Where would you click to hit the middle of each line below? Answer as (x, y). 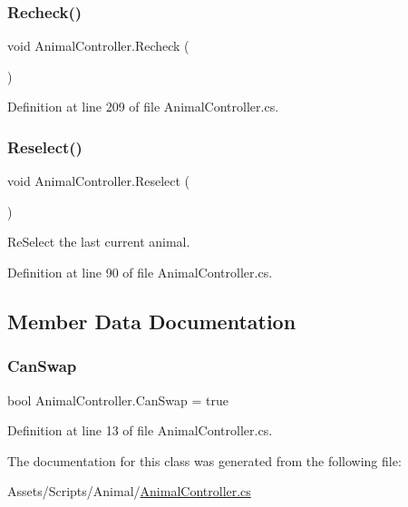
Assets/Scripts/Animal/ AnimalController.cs (129, 491)
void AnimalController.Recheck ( (98, 46)
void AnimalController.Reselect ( (99, 181)
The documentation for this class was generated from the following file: (204, 460)
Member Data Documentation (152, 321)
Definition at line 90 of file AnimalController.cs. (140, 272)
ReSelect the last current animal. (99, 242)
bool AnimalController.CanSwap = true (118, 400)
